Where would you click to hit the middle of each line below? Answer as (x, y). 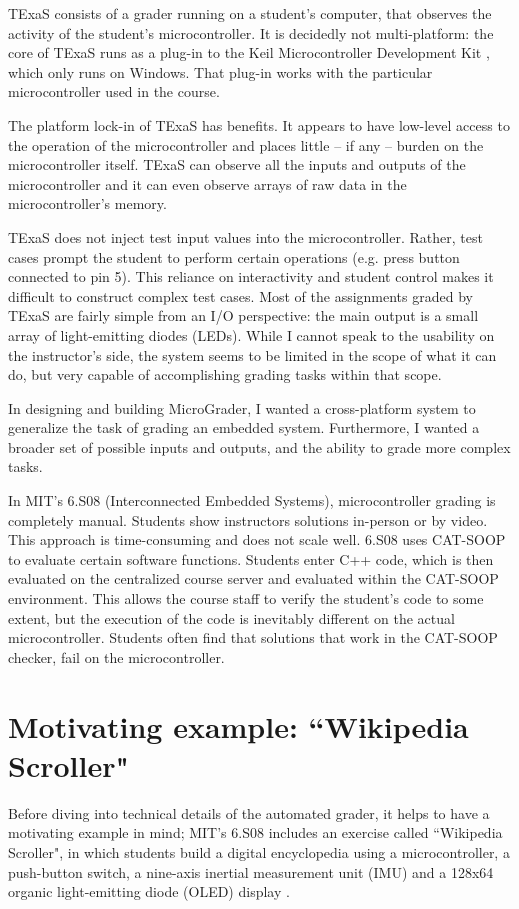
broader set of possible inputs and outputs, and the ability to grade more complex (259, 446)
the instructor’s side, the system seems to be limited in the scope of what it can (252, 354)
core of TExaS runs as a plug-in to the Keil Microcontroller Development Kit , (249, 52)
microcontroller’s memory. (87, 203)
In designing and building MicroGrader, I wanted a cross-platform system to (242, 407)
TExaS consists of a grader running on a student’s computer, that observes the (250, 13)
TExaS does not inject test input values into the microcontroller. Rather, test (245, 236)
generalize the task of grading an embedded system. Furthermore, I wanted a (244, 427)
